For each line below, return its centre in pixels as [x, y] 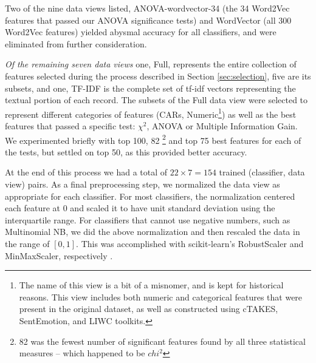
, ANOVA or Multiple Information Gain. [222, 126]
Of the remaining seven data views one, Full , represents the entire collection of [151, 64]
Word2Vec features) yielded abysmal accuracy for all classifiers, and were [141, 32]
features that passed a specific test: [70, 126]
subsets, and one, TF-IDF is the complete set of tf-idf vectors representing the [150, 88]
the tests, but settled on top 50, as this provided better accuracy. [126, 151]
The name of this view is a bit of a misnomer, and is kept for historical [151, 285]
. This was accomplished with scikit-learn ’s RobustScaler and [190, 243]
